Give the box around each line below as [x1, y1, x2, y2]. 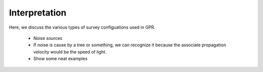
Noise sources [33, 35, 63, 41]
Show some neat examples [33, 56, 88, 62]
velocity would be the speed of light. [33, 49, 107, 54]
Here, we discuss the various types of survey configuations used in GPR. [9, 24, 155, 30]
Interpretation [9, 7, 67, 18]
